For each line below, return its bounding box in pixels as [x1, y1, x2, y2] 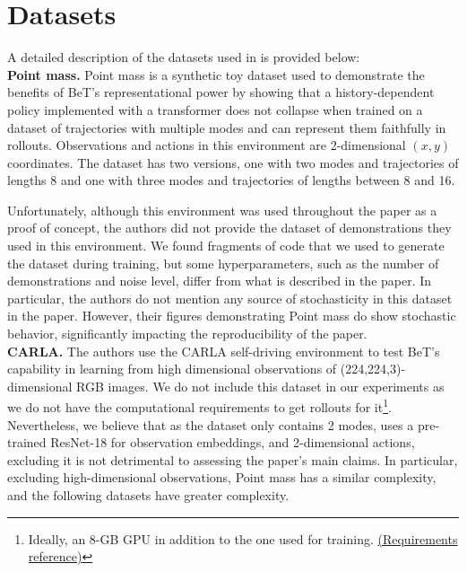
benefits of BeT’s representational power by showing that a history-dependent [7, 83, 435, 101]
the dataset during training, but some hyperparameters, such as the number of [7, 253, 439, 272]
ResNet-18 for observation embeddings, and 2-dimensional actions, [50, 433, 415, 452]
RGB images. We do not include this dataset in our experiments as [76, 376, 445, 395]
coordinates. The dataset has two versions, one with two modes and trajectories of [7, 153, 459, 172]
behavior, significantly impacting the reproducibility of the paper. [7, 324, 368, 343]
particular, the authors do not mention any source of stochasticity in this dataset [7, 288, 453, 307]
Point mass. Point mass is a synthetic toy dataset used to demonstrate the [7, 65, 425, 84]
